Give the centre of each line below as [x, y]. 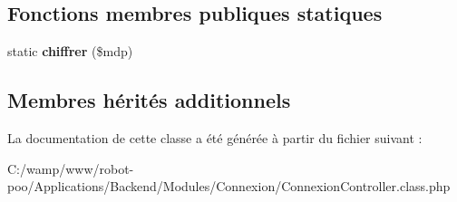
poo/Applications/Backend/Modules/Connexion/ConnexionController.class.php [229, 186]
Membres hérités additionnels [149, 100]
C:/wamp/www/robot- [71, 168]
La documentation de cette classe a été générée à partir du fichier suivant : [215, 138]
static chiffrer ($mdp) [70, 51]
